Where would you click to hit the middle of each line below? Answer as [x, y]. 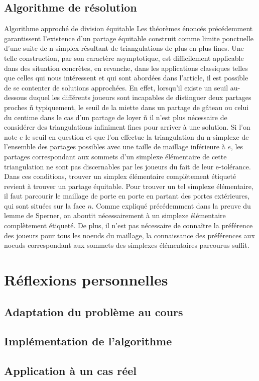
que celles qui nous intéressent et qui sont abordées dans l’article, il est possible [126, 78]
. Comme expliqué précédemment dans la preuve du [171, 205]
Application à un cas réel [71, 371]
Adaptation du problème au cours [94, 311]
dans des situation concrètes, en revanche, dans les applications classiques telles [126, 68]
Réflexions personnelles [86, 280]
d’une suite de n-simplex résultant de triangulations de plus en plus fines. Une [124, 48]
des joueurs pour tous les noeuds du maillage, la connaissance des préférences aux [129, 235]
